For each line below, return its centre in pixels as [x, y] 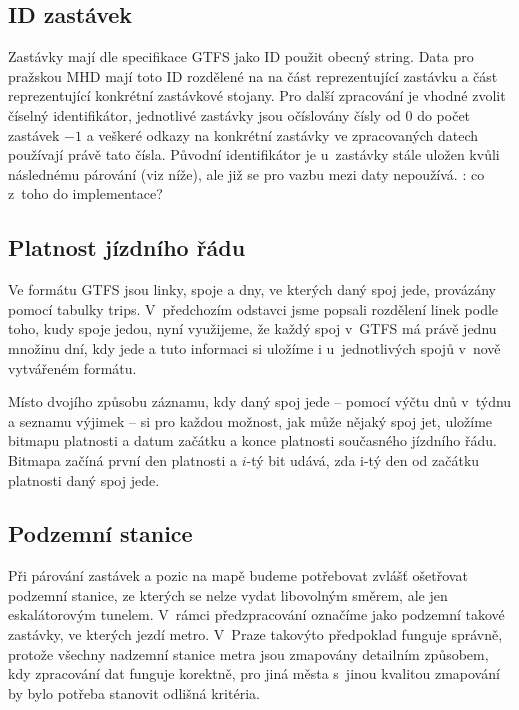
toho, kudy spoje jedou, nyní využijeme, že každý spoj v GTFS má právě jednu [252, 328]
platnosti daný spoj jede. [84, 479]
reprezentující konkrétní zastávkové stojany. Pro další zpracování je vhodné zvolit [257, 95]
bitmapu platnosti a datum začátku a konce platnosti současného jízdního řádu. [252, 440]
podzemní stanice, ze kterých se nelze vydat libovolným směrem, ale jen [228, 594]
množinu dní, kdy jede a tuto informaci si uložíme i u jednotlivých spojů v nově [254, 347]
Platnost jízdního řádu [127, 247]
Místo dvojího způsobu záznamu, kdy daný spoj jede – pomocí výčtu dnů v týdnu [260, 401]
